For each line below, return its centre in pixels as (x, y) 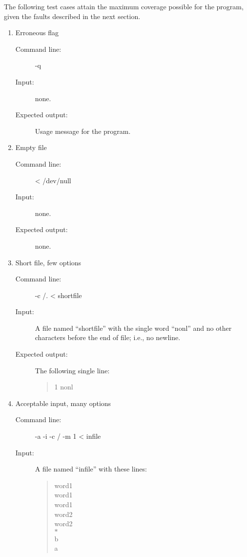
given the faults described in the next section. (72, 16)
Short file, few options (48, 262)
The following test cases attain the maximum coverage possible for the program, (124, 6)
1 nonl (64, 387)
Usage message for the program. (83, 131)
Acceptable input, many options (63, 403)
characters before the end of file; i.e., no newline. (108, 337)
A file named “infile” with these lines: (91, 469)
